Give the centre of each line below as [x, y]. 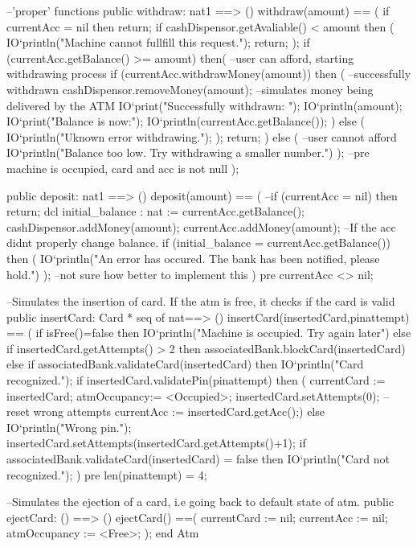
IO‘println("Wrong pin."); [69, 427]
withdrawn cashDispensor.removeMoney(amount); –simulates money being [190, 89]
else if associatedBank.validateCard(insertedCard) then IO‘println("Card [185, 364]
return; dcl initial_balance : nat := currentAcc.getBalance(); [155, 211]
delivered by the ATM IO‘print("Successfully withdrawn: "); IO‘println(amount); [204, 105]
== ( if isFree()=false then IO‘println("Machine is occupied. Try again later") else [209, 333]
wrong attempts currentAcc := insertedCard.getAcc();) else [179, 411]
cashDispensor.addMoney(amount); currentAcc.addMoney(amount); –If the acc [201, 226]
